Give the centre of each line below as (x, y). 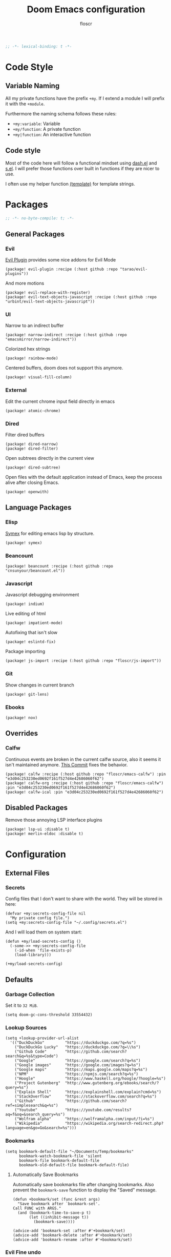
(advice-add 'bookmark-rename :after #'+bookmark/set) (72, 1240)
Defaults (19, 979)
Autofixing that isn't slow (31, 633)
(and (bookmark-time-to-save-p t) (54, 1213)
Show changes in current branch (40, 685)
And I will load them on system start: (44, 932)
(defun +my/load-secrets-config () (43, 942)
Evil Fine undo (23, 1252)
